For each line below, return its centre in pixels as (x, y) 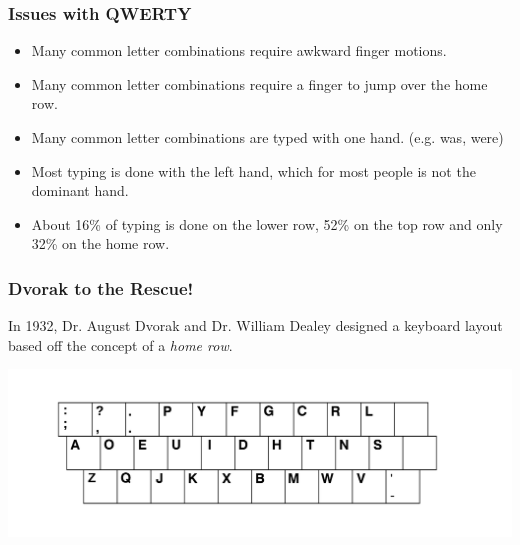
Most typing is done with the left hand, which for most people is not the (253, 170)
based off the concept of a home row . (120, 344)
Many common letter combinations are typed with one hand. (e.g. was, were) (267, 137)
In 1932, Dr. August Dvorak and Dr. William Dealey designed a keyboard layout (255, 325)
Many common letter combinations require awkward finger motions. (239, 50)
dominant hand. (80, 190)
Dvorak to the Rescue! (101, 287)
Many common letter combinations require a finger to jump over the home (259, 83)
